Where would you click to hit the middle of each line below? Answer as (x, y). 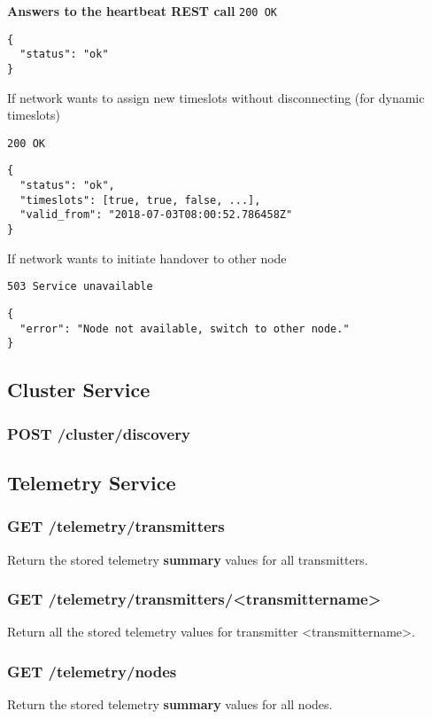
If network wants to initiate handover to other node (147, 258)
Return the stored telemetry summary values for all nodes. (170, 704)
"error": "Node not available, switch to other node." (185, 328)
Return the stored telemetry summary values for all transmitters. (188, 559)
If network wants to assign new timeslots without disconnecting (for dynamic (216, 97)
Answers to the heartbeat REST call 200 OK (142, 11)
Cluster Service (79, 390)
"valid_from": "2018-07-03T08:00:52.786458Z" (156, 215)
